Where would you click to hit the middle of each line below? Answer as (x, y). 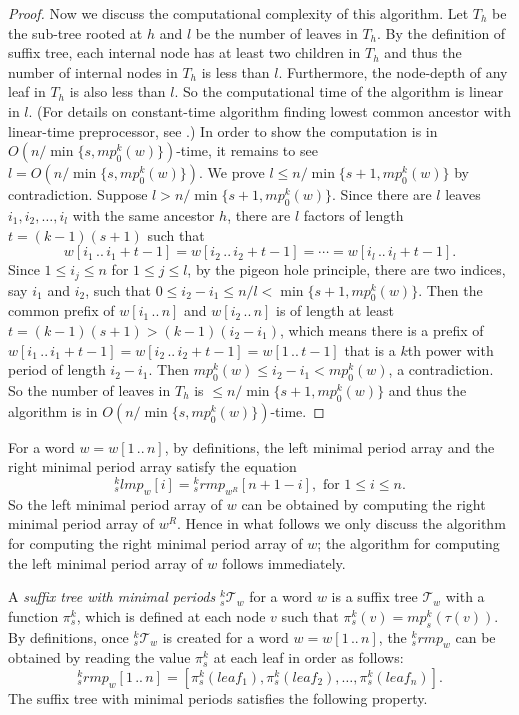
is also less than (117, 91)
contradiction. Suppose (78, 194)
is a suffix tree (374, 596)
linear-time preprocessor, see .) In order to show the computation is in (223, 130)
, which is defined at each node (171, 615)
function (33, 615)
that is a (370, 349)
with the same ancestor (143, 214)
